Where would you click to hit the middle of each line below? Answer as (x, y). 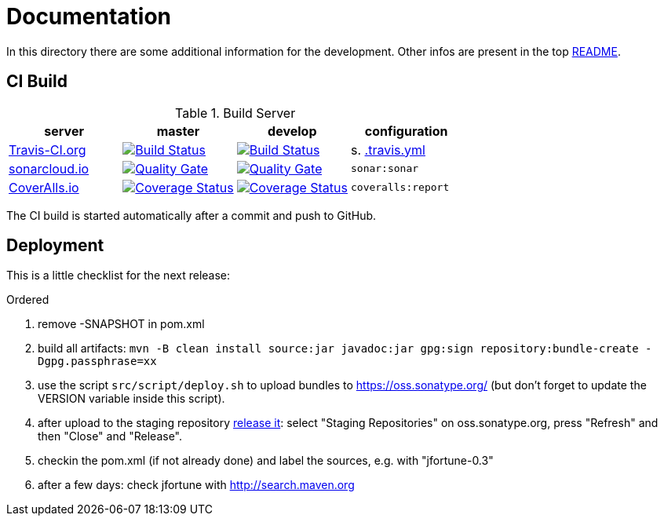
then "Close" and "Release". (110, 436)
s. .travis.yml (388, 150)
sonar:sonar (385, 169)
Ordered (28, 300)
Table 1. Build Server (235, 113)
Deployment (55, 246)
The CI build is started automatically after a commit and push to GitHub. (192, 215)
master (178, 131)
